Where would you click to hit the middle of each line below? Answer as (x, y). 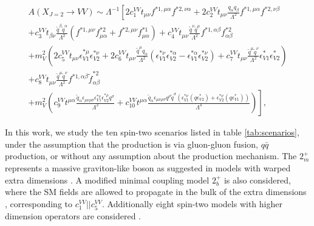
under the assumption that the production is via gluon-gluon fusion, (131, 144)
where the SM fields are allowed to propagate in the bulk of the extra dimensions (156, 192)
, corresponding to (39, 203)
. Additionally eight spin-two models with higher (192, 203)
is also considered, (257, 180)
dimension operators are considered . (73, 215)
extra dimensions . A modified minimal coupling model (107, 180)
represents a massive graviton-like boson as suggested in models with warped (148, 167)
